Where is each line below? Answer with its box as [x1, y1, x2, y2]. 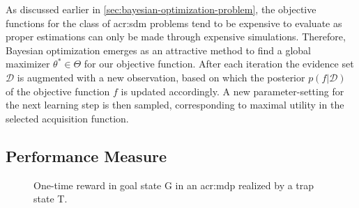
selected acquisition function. [6, 111, 129, 125]
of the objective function [6, 83, 110, 98]
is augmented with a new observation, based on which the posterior [17, 70, 305, 84]
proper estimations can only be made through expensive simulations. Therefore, [6, 29, 346, 44]
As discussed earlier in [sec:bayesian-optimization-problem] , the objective [6, 2, 316, 16]
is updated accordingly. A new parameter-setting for [121, 83, 344, 98]
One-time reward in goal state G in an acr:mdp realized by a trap [33, 177, 314, 192]
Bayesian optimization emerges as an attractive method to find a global [6, 42, 311, 57]
